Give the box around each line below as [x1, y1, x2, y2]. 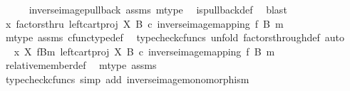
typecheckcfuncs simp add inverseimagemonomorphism [5, 71, 249, 86]
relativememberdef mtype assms [5, 58, 157, 73]
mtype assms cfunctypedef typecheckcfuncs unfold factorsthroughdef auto [5, 30, 344, 45]
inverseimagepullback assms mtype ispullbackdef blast [29, 2, 287, 16]
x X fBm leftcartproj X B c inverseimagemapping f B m [14, 43, 275, 58]
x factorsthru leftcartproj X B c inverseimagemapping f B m [5, 16, 284, 31]
